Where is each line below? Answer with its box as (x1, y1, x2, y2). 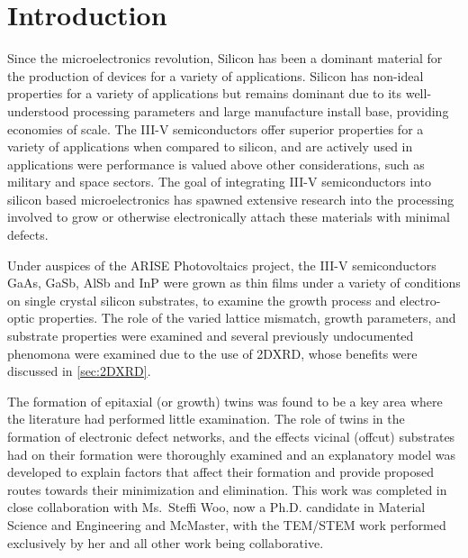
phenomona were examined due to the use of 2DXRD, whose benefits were (7, 343, 418, 362)
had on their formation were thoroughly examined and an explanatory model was (7, 444, 456, 463)
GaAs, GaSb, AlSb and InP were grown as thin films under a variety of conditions (7, 273, 461, 292)
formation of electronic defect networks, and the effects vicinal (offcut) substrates (7, 427, 455, 445)
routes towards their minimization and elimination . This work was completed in (7, 480, 447, 499)
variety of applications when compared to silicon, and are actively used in (7, 137, 413, 156)
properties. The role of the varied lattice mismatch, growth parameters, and (38, 308, 456, 327)
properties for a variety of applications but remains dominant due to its (7, 84, 402, 103)
